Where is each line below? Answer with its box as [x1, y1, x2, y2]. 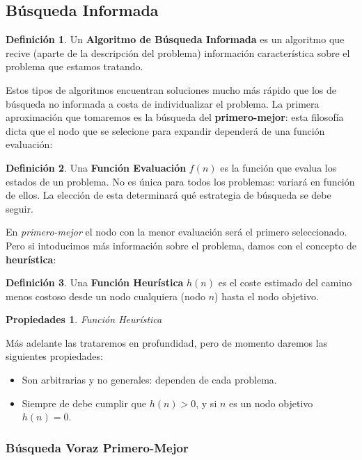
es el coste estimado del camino [218, 275, 352, 290]
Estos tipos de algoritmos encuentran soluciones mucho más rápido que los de [6, 82, 336, 97]
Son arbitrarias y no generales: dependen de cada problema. [22, 372, 277, 387]
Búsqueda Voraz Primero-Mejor [6, 438, 189, 456]
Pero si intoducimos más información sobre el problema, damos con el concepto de [6, 238, 356, 252]
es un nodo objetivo [229, 395, 313, 410]
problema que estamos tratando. [6, 59, 143, 74]
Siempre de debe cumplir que [22, 395, 146, 410]
